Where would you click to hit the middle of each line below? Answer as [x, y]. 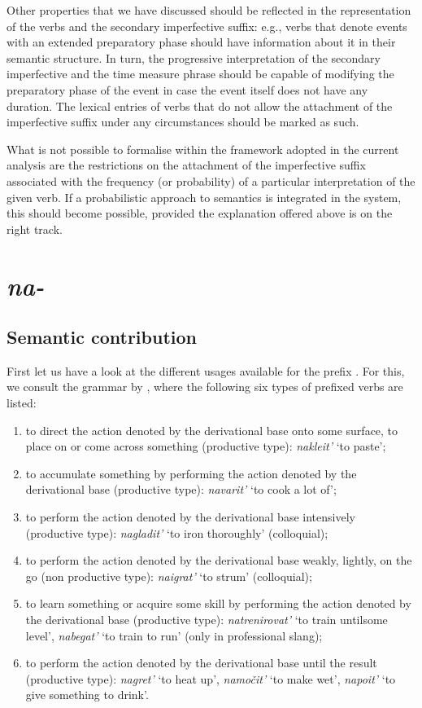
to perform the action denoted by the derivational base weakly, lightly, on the [219, 560]
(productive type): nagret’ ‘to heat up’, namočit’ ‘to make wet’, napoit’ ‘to [211, 678]
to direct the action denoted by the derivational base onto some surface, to [212, 430]
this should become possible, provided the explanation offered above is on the [200, 213]
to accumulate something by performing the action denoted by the [191, 473]
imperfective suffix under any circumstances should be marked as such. [183, 122]
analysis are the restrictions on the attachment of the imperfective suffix [186, 165]
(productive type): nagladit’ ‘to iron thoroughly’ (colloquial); [177, 532]
